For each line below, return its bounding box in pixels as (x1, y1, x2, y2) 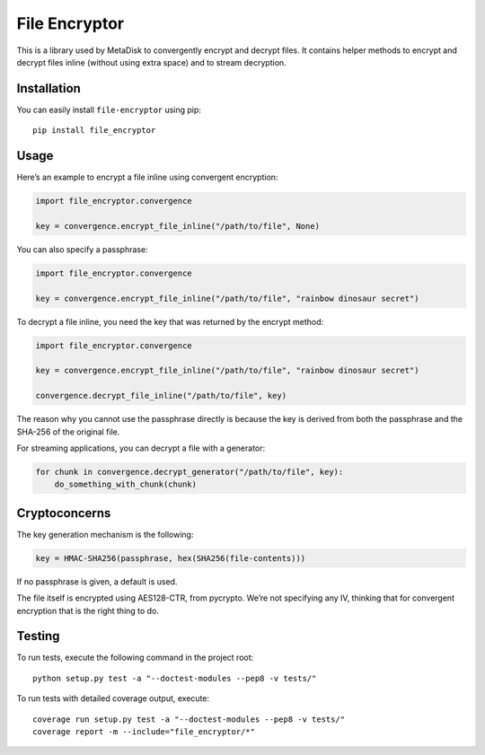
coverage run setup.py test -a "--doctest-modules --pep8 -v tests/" (32, 714, 346, 724)
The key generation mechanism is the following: (16, 529, 194, 540)
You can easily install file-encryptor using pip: (16, 104, 202, 115)
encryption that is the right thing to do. (16, 605, 159, 616)
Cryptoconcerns (16, 505, 111, 521)
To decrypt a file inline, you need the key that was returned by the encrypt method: (16, 316, 324, 327)
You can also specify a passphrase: (16, 243, 148, 255)
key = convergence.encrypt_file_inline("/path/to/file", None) (35, 221, 321, 231)
